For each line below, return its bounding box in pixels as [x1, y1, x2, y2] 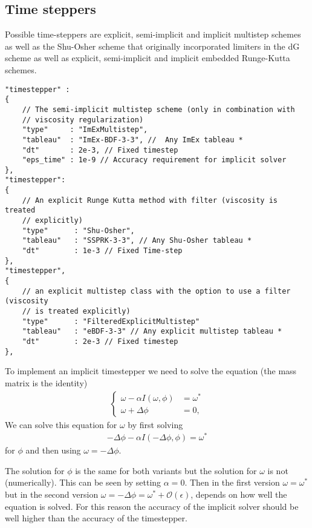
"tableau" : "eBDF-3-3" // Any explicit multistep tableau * [22, 327, 282, 336]
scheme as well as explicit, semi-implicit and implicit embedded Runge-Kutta [5, 51, 290, 64]
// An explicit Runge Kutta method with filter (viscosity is [22, 196, 278, 205]
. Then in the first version [184, 476, 280, 489]
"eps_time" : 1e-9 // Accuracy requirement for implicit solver [22, 156, 287, 165]
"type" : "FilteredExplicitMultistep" [22, 317, 200, 326]
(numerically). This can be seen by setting [5, 476, 161, 489]
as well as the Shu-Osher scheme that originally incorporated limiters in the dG [5, 39, 300, 52]
